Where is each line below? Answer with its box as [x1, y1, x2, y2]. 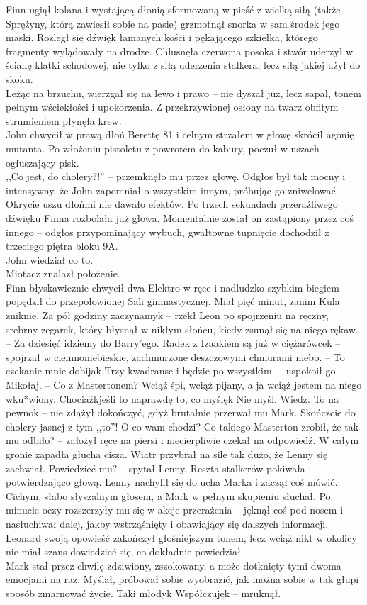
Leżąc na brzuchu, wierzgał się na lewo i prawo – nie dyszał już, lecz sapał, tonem [6, 85, 361, 100]
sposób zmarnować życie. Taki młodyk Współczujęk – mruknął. [6, 585, 281, 600]
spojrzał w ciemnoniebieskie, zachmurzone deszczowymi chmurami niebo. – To [6, 349, 345, 364]
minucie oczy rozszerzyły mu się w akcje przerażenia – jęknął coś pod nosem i [6, 502, 344, 517]
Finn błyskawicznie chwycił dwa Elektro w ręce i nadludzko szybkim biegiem [6, 279, 339, 294]
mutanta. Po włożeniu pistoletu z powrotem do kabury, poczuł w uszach [6, 140, 320, 155]
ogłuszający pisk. [6, 155, 79, 170]
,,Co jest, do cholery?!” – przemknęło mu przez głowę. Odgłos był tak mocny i [6, 169, 346, 184]
